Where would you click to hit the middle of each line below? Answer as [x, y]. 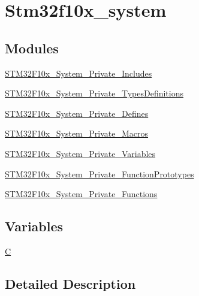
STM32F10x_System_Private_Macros [77, 133]
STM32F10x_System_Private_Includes [79, 73]
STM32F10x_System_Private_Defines [77, 113]
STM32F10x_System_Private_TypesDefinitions [94, 93]
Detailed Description [70, 283]
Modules [32, 48]
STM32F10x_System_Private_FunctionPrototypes [99, 173]
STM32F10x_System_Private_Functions [81, 194]
